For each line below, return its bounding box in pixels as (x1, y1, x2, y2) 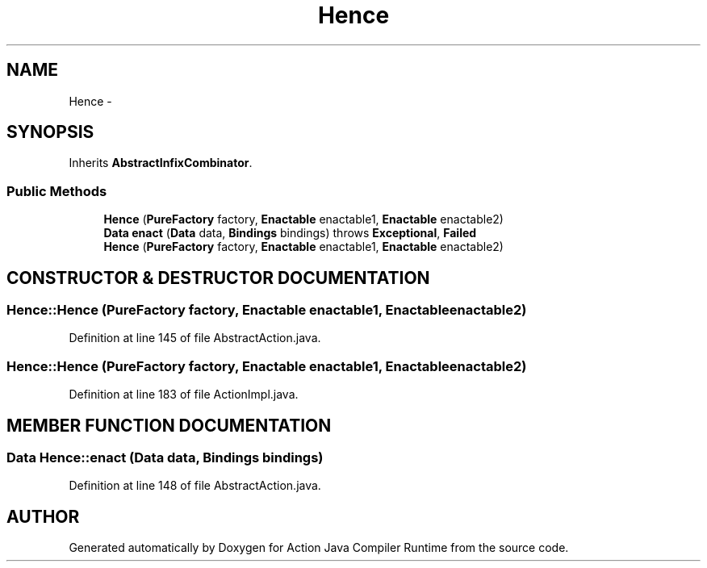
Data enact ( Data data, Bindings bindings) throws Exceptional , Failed (103, 226, 477, 240)
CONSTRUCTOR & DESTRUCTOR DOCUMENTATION (6, 267, 430, 288)
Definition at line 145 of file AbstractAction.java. (69, 331, 321, 345)
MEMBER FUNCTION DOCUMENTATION (6, 415, 332, 436)
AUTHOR (6, 506, 80, 527)
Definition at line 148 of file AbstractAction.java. (69, 478, 321, 493)
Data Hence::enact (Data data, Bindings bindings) (6, 449, 324, 466)
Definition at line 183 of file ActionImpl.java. (69, 387, 299, 402)
